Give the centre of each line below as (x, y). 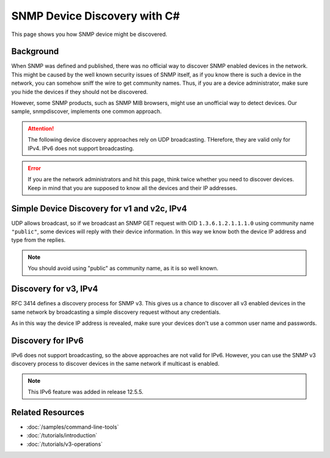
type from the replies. (38, 240)
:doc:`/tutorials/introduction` (62, 435)
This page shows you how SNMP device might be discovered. (89, 34)
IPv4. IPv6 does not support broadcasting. (81, 148)
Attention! (41, 128)
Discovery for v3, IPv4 (55, 289)
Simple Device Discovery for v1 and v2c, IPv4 (99, 209)
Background (35, 52)
